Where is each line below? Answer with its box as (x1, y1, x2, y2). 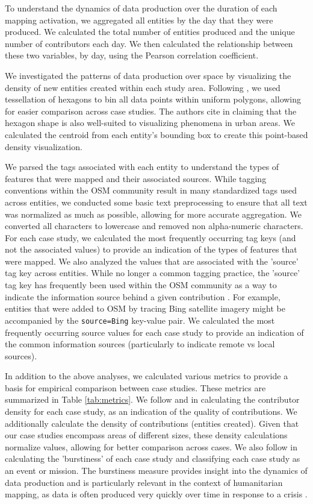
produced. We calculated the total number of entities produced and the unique (5, 25, 295, 38)
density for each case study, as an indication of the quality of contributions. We (5, 405, 297, 418)
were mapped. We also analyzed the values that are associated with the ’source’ (5, 254, 299, 267)
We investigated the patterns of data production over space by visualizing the (5, 69, 291, 81)
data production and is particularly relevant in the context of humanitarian (5, 476, 283, 488)
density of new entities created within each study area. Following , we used (5, 81, 280, 93)
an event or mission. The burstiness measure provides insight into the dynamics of (5, 464, 308, 477)
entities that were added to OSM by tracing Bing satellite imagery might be (5, 302, 285, 315)
